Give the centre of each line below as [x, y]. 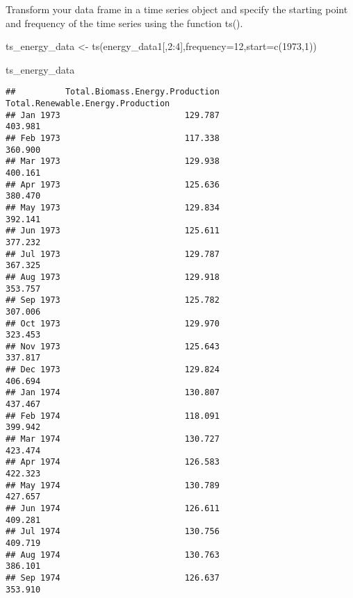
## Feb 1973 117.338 [113, 138]
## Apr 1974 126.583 [113, 462]
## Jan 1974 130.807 [113, 393]
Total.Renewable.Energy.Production [88, 104]
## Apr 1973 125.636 [113, 184]
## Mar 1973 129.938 [113, 161]
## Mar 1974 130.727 [113, 439]
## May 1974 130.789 [113, 485]
